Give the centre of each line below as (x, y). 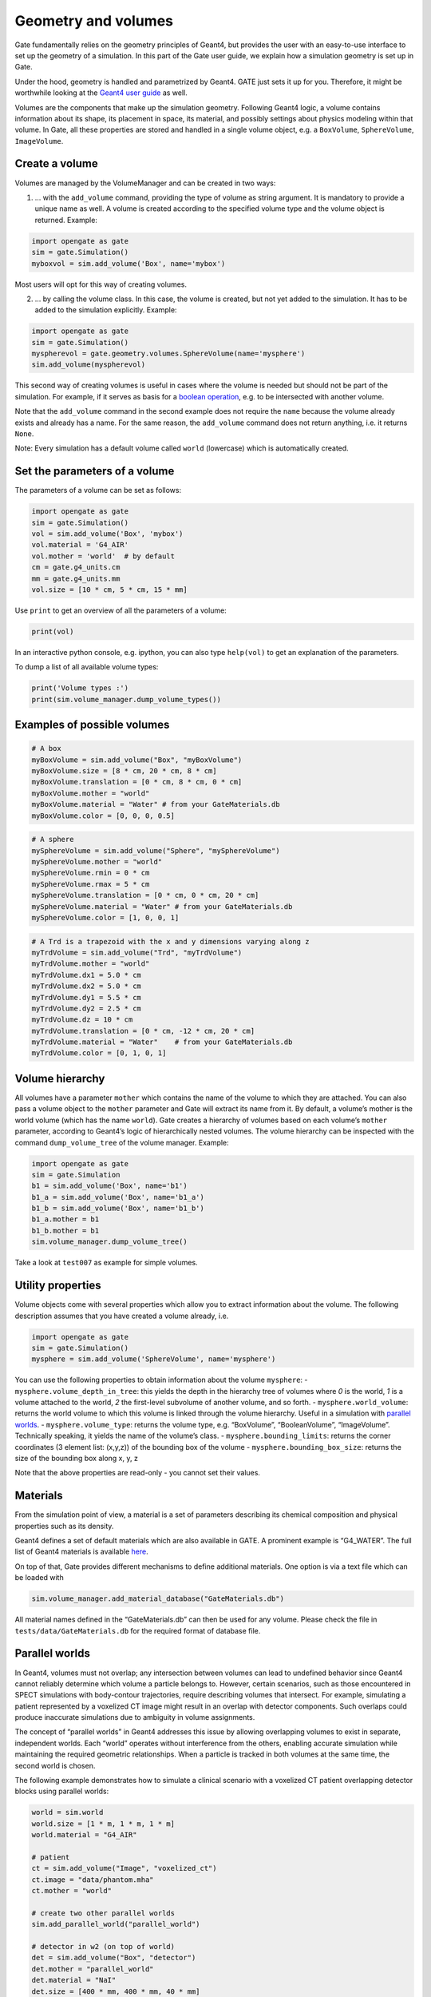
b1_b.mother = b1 (65, 1231)
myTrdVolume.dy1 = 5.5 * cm (86, 997)
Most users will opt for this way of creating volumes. (101, 284)
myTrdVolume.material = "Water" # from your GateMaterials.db (162, 1042)
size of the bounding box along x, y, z (77, 1458)
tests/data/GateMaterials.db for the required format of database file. (138, 1630)
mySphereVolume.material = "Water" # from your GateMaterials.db (162, 906)
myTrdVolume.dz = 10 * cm (82, 1020)
